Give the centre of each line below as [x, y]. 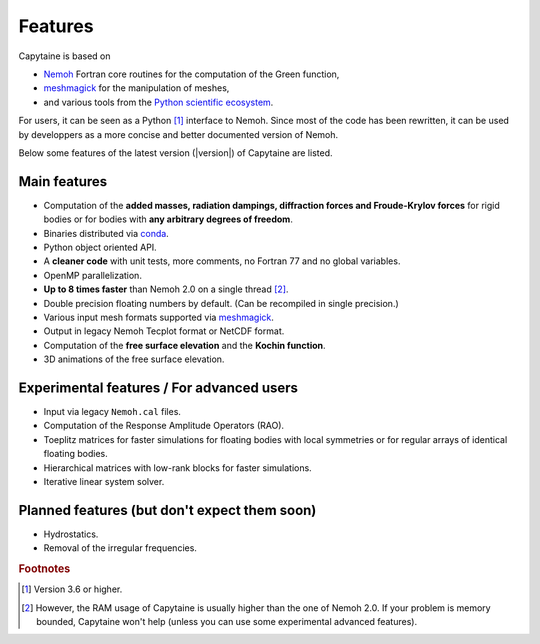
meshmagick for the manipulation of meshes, [136, 88]
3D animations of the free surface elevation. [134, 359]
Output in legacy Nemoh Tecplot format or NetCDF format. [164, 331]
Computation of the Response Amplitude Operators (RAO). [164, 426]
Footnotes [44, 569]
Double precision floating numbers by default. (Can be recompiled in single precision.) [221, 303]
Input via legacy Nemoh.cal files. [112, 411]
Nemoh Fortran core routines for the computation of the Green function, [191, 74]
